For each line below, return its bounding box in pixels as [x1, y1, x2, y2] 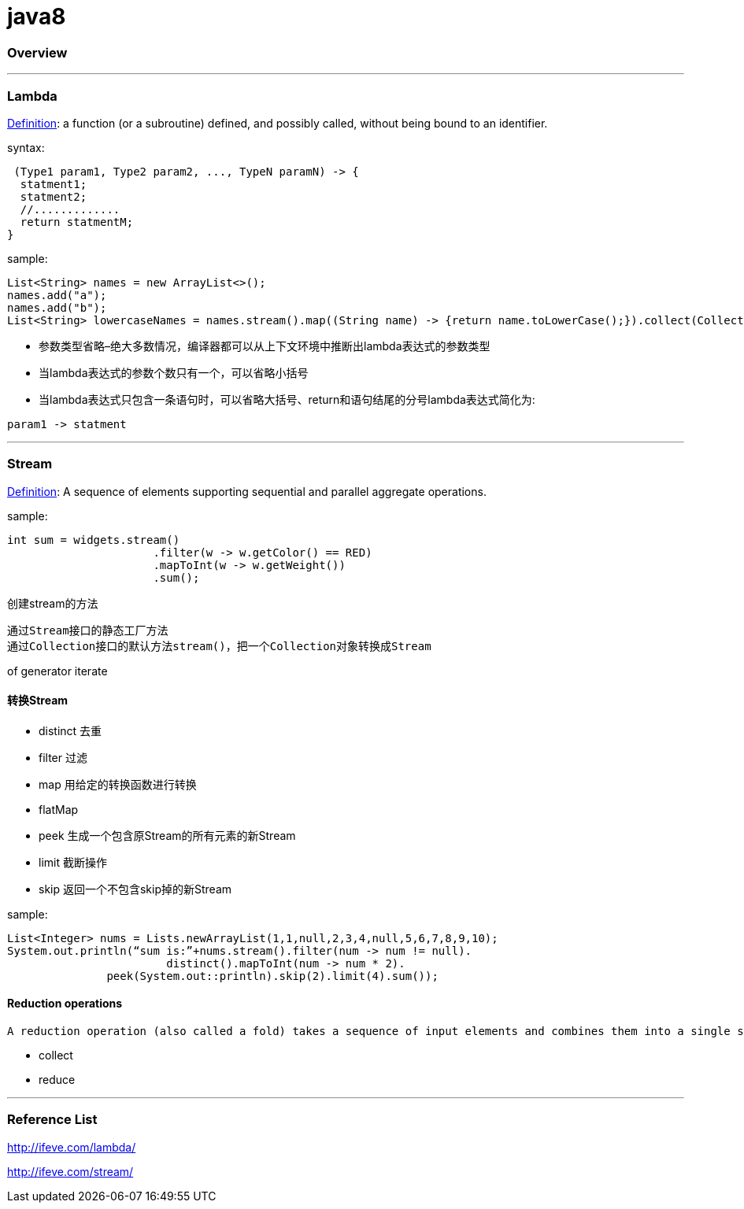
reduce [39, 1073, 76, 1087]
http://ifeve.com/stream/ [7, 1164, 134, 1178]
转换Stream [7, 693, 68, 708]
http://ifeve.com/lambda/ [7, 1140, 136, 1154]
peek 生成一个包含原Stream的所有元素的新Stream [39, 828, 296, 842]
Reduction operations [7, 996, 123, 1011]
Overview [7, 44, 68, 61]
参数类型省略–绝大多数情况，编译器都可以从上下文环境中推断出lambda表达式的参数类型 [39, 338, 490, 353]
